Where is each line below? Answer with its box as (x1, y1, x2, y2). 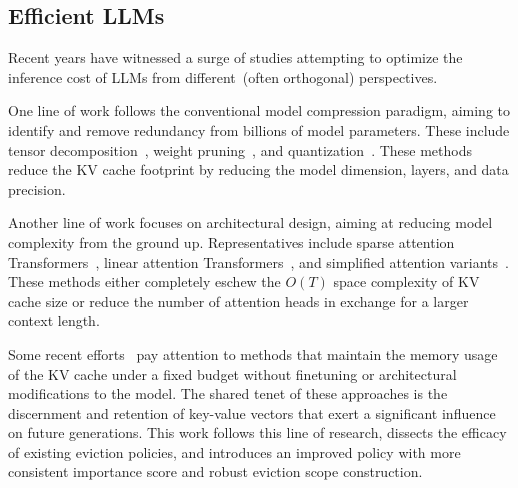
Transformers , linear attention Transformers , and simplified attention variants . (8, 251, 509, 272)
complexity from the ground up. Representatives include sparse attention (8, 231, 455, 252)
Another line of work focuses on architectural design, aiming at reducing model (8, 212, 493, 233)
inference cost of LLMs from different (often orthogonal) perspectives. (8, 66, 438, 87)
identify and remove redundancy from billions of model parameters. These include (8, 119, 510, 140)
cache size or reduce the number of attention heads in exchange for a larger (8, 290, 469, 311)
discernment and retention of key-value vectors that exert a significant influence (8, 402, 496, 423)
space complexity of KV (333, 271, 480, 292)
